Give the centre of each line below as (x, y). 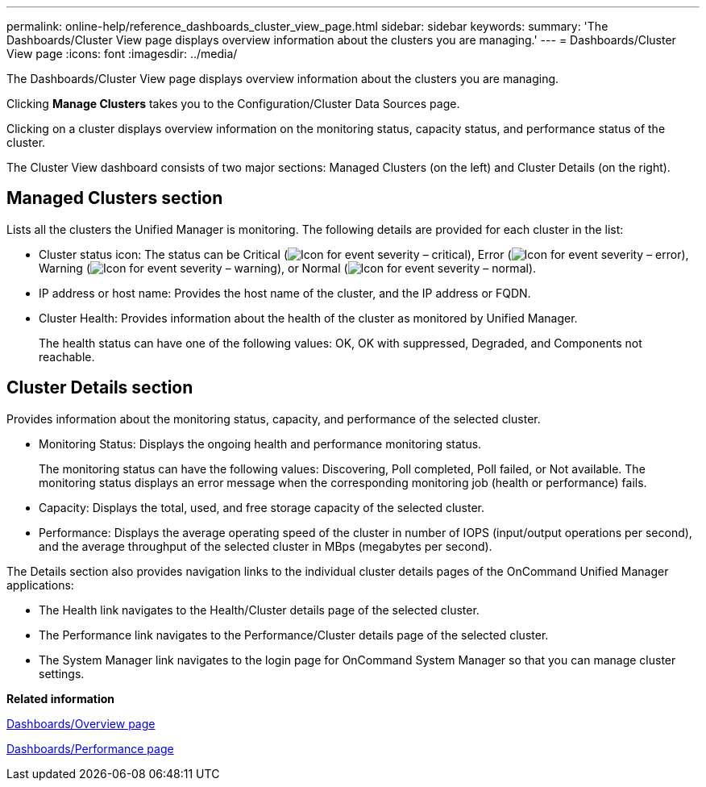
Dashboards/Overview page (81, 723)
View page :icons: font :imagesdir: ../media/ (122, 54)
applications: (40, 585)
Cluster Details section (100, 388)
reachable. (67, 356)
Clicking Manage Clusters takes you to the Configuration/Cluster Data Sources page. (233, 104)
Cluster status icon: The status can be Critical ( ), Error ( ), (364, 254)
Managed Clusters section (115, 198)
